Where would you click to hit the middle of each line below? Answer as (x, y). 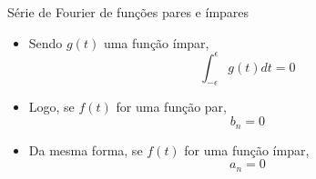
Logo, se (51, 107)
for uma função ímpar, (247, 149)
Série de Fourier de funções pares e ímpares (128, 12)
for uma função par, (172, 107)
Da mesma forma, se (86, 149)
